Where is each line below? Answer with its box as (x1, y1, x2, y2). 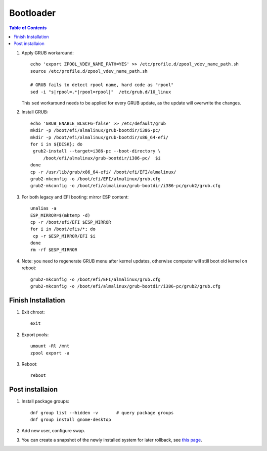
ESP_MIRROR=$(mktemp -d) (30, 212, 90, 218)
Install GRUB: (21, 109, 48, 115)
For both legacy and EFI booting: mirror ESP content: (21, 194, 129, 200)
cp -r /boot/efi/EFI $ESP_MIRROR (30, 219, 111, 225)
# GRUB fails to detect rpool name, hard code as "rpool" (30, 82, 174, 88)
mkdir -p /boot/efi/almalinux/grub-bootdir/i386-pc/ (30, 128, 161, 133)
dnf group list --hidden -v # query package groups (30, 410, 174, 415)
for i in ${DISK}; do (30, 142, 83, 147)
